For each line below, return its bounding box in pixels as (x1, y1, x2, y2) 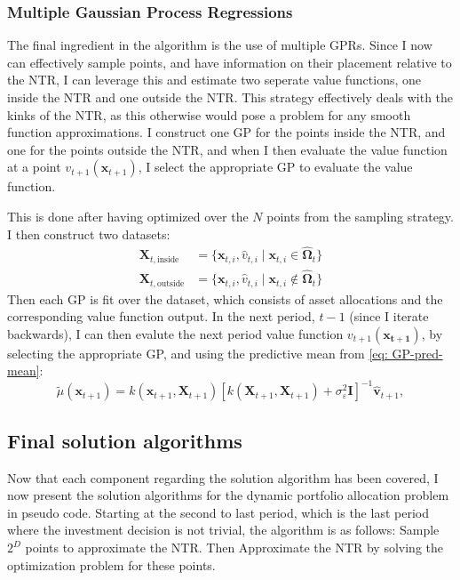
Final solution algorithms (7, 426, 242, 454)
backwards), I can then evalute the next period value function (7, 324, 344, 342)
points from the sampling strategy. (266, 206, 454, 225)
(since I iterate (349, 307, 429, 326)
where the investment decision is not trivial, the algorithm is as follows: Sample (7, 520, 440, 539)
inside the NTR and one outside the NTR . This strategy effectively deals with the (7, 88, 454, 106)
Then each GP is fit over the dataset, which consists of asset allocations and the (7, 289, 443, 308)
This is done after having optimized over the (7, 206, 249, 225)
